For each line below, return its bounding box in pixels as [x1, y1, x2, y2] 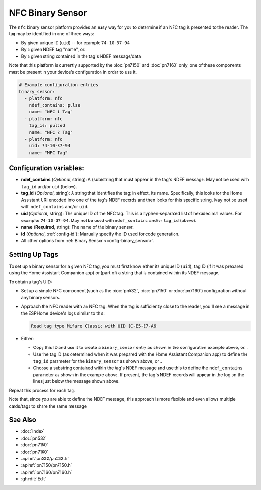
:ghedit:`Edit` [21, 476, 47, 482]
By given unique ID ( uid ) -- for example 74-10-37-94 [21, 40, 130, 46]
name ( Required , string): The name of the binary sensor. [21, 224, 134, 230]
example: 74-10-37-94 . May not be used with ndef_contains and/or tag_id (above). [21, 217, 197, 223]
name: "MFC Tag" [29, 150, 68, 155]
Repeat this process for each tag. [9, 387, 75, 393]
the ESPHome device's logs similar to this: [21, 310, 105, 316]
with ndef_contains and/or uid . [21, 204, 88, 209]
